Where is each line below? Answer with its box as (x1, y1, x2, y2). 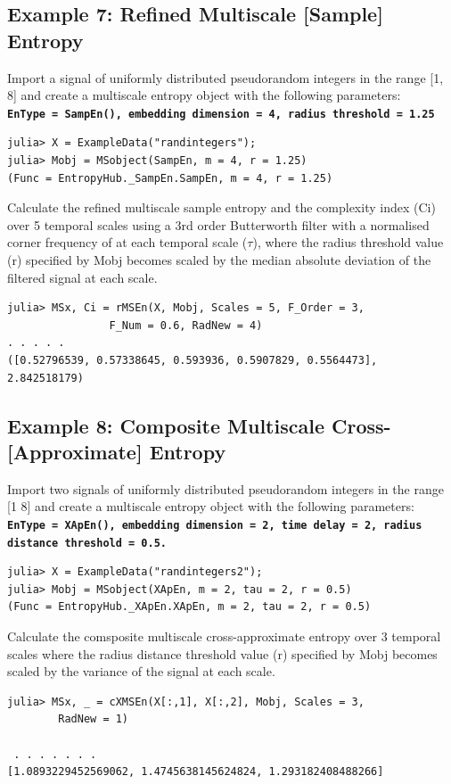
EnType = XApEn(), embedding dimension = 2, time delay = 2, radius (7, 518, 422, 532)
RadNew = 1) (58, 713, 129, 726)
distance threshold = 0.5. (7, 536, 167, 549)
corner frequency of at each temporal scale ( (7, 233, 248, 252)
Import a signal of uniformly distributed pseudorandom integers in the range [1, (7, 68, 444, 87)
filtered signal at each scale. (7, 268, 158, 286)
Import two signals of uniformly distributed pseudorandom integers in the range (7, 479, 444, 498)
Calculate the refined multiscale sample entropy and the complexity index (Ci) (7, 198, 436, 217)
